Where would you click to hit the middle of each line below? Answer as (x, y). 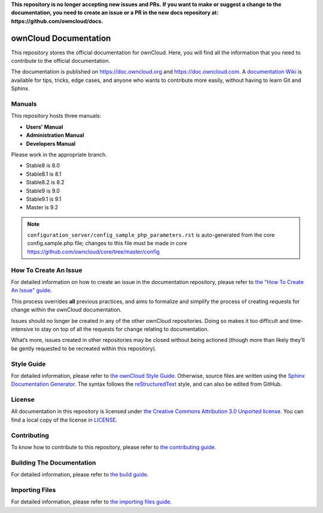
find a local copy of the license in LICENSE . (64, 420)
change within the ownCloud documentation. (66, 310)
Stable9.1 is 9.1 (44, 199)
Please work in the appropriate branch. (59, 154)
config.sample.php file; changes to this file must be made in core (107, 243)
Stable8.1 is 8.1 (44, 174)
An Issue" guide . (31, 291)
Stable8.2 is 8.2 (45, 182)
